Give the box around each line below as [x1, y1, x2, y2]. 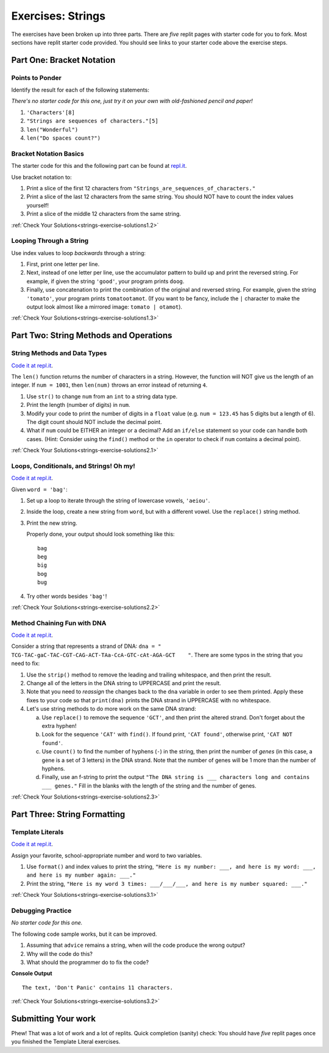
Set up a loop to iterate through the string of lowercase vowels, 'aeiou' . [26, 497, 210, 504]
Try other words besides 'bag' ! [26, 592, 107, 600]
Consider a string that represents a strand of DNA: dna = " [11, 642, 161, 650]
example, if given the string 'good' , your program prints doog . [26, 278, 185, 285]
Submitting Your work [11, 1013, 96, 1024]
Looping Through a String [11, 237, 89, 245]
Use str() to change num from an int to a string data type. [26, 392, 178, 400]
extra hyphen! [41, 722, 77, 729]
